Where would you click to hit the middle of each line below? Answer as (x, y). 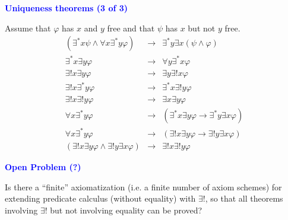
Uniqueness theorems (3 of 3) (67, 8)
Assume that (28, 28)
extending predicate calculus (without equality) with (100, 198)
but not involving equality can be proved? (126, 210)
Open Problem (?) (43, 166)
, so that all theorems (244, 198)
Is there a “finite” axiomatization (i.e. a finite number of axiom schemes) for (143, 186)
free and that (131, 28)
